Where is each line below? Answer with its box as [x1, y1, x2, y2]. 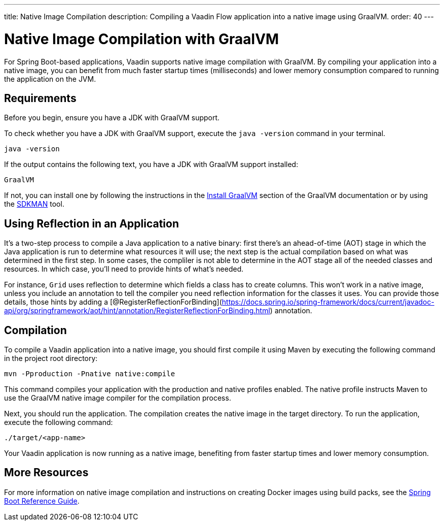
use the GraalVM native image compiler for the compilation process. [4, 393, 231, 403]
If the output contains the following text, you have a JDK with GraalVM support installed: [4, 160, 299, 169]
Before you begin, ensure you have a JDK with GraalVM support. [4, 113, 220, 122]
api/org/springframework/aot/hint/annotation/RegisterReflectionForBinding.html [4, 306, 270, 315]
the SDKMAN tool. [4, 200, 64, 209]
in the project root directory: [4, 354, 98, 363]
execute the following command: [4, 418, 113, 427]
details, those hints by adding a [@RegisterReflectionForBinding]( [4, 298, 222, 307]
